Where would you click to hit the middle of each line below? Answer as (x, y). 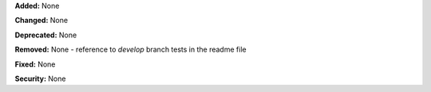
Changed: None (41, 21)
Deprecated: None (46, 35)
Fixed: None (35, 64)
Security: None (40, 79)
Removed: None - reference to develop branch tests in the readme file (130, 50)
